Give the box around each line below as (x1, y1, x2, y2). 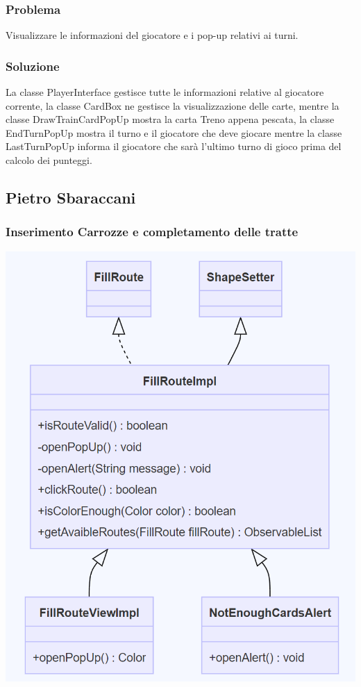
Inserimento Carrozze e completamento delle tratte (6, 223, 299, 240)
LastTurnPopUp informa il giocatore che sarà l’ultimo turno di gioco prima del (6, 139, 342, 154)
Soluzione (6, 57, 60, 74)
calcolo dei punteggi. (6, 153, 92, 167)
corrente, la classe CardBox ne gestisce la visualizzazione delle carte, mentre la (6, 98, 339, 113)
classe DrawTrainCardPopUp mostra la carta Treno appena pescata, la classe (6, 112, 335, 126)
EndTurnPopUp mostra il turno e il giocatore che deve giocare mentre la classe (6, 125, 342, 140)
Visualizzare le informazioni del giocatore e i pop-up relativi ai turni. (6, 28, 299, 42)
